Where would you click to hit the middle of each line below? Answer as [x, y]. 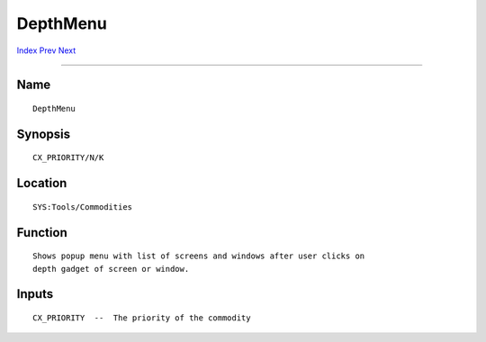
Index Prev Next [46, 50]
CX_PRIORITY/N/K [68, 158]
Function [42, 233]
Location [42, 183]
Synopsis [44, 134]
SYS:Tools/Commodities [83, 207]
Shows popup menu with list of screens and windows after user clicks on [199, 256]
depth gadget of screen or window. [111, 269]
